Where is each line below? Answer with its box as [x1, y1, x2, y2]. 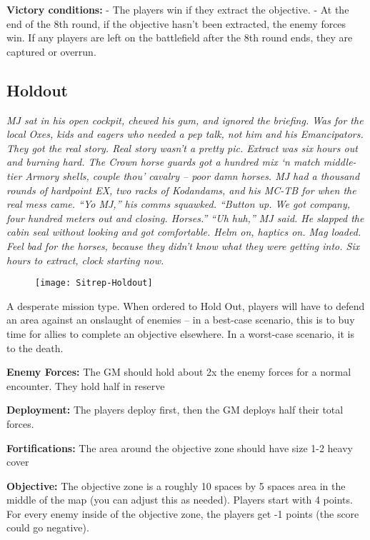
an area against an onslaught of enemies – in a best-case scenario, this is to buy [6, 312, 355, 327]
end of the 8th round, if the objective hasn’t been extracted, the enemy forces [6, 16, 346, 31]
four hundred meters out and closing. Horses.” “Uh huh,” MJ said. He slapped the [6, 210, 364, 225]
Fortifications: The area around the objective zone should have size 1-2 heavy [6, 440, 353, 455]
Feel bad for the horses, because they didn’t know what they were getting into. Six [6, 238, 360, 253]
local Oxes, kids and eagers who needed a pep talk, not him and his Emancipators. [6, 126, 364, 141]
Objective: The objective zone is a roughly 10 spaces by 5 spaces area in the [6, 478, 346, 493]
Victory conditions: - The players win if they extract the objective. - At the [6, 2, 349, 16]
